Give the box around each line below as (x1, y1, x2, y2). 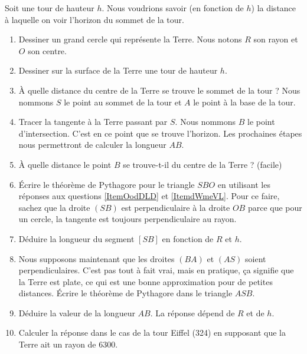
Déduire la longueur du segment (18, 232, 135, 244)
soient (245, 252, 266, 264)
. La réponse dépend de (150, 306, 235, 319)
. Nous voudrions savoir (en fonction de (102, 2, 244, 14)
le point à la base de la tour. (193, 95, 296, 108)
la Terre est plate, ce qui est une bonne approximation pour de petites (18, 275, 273, 287)
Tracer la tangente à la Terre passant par (18, 115, 168, 128)
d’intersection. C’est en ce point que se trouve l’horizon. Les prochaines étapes (18, 127, 302, 139)
